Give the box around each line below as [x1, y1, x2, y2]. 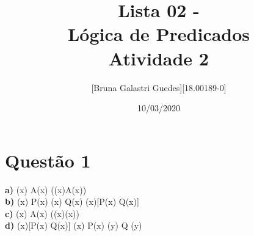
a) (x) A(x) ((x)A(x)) [5, 183, 87, 196]
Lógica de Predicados [67, 21, 250, 46]
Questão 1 [5, 147, 91, 172]
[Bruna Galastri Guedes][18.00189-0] [91, 81, 227, 94]
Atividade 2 [109, 45, 209, 70]
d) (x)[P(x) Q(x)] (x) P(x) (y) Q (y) [5, 219, 142, 232]
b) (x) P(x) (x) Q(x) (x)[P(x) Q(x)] [5, 195, 139, 208]
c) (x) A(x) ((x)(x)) [5, 207, 79, 219]
